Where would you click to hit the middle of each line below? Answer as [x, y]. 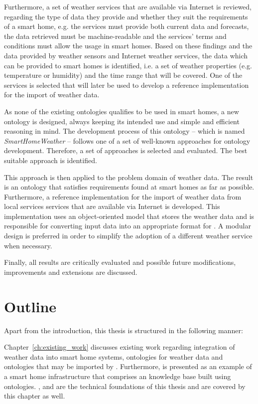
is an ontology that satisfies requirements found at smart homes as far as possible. [129, 187]
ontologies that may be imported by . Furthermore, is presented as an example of [128, 366]
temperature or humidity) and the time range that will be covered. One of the [123, 75]
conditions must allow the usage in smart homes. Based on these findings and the [128, 46]
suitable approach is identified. [51, 160]
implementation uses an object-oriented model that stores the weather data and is [129, 216]
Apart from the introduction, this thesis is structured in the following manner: [124, 330]
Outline [30, 306]
